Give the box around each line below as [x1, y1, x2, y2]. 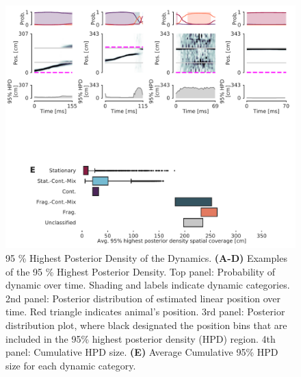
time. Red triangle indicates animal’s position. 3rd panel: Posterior [5, 304, 285, 319]
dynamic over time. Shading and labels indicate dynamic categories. [5, 278, 290, 292]
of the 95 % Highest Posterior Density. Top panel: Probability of [5, 264, 276, 278]
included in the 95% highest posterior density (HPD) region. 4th [5, 331, 276, 345]
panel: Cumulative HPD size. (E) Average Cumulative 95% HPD [5, 345, 278, 359]
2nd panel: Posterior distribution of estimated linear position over [5, 291, 281, 305]
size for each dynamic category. [5, 358, 136, 372]
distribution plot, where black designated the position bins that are [5, 318, 287, 332]
